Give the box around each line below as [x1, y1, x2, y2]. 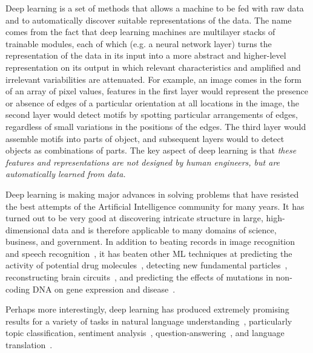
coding [5, 282, 30, 295]
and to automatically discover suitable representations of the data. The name [5, 13, 292, 26]
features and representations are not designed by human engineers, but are [5, 155, 280, 168]
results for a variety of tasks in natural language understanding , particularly [5, 314, 292, 327]
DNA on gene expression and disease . [32, 282, 176, 295]
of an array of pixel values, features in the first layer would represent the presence [5, 85, 309, 97]
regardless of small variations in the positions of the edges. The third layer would [5, 120, 306, 132]
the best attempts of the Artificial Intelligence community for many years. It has [5, 199, 305, 212]
